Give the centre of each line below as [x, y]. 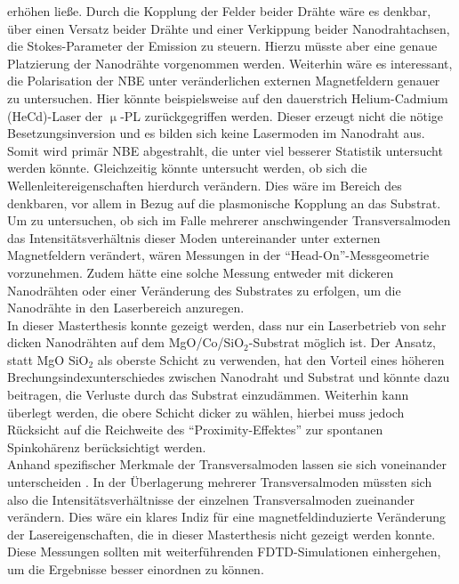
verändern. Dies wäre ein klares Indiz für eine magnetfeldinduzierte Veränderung [227, 517]
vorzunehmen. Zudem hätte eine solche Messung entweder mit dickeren [201, 272]
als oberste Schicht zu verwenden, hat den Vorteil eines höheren [271, 359]
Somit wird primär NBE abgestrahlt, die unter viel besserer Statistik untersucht [225, 150]
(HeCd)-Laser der [55, 115]
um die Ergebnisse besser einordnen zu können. [136, 569]
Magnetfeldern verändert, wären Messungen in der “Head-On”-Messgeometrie [218, 255]
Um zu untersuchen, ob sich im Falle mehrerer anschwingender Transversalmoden [229, 220]
